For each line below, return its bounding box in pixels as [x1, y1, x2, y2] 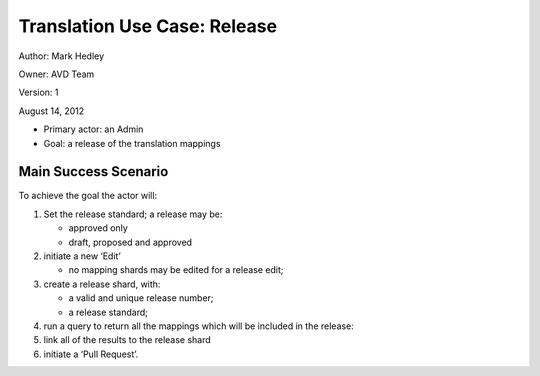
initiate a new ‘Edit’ [43, 250, 122, 262]
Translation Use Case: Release [18, 15, 278, 37]
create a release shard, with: [43, 278, 161, 290]
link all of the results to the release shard [43, 334, 212, 346]
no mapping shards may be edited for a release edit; [68, 264, 284, 276]
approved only [68, 222, 129, 234]
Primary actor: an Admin [43, 123, 144, 135]
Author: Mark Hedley [18, 50, 105, 62]
